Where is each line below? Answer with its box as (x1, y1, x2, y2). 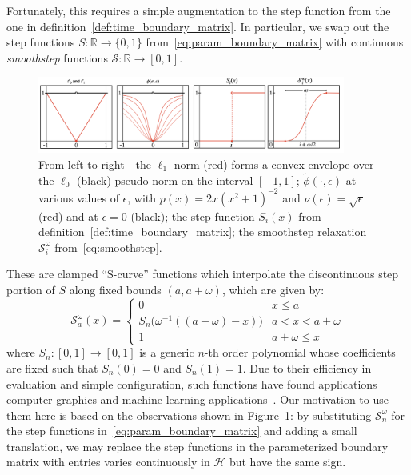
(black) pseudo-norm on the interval (77, 171, 253, 188)
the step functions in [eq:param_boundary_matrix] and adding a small (6, 422, 357, 439)
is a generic (139, 344, 194, 361)
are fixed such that (6, 359, 98, 376)
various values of (38, 189, 119, 206)
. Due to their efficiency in (242, 359, 372, 376)
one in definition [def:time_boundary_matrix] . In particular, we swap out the (6, 18, 389, 34)
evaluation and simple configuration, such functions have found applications (6, 375, 377, 392)
